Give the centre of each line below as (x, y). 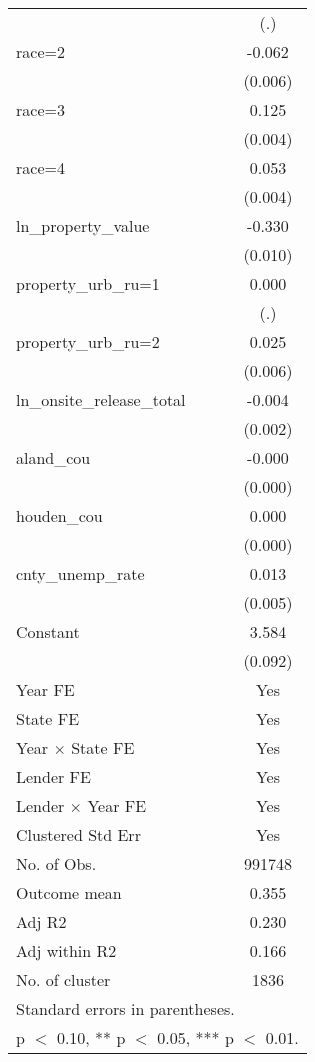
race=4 (40, 167)
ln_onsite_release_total (101, 399)
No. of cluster (63, 979)
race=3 (40, 109)
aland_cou (53, 457)
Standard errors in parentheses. (125, 1008)
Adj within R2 (66, 950)
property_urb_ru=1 (88, 283)
